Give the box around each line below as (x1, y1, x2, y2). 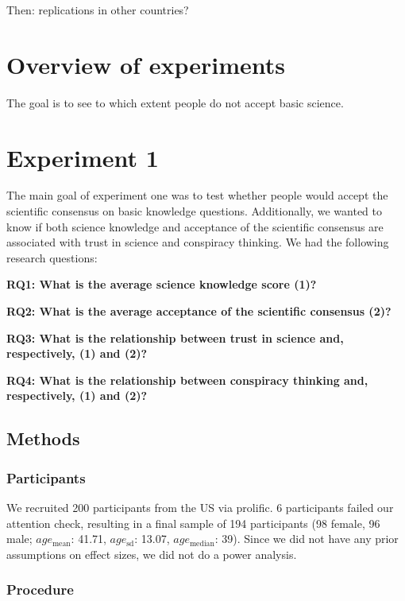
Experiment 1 (6, 141, 159, 173)
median (189, 539, 214, 548)
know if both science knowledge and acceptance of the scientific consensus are (6, 218, 384, 235)
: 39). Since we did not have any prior (214, 530, 399, 547)
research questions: (6, 249, 98, 266)
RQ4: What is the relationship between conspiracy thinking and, (6, 371, 368, 388)
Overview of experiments (6, 48, 285, 80)
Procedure (6, 580, 74, 599)
